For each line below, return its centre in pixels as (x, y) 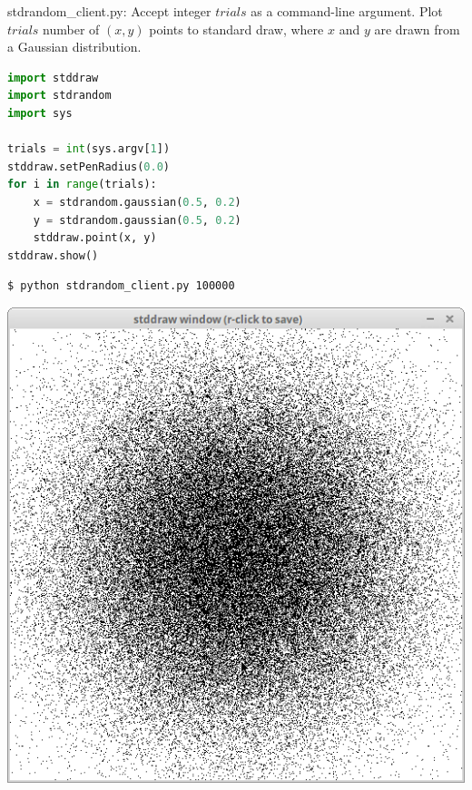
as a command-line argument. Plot (347, 11)
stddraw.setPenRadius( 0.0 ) (88, 166)
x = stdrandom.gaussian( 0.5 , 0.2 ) (137, 202)
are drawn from (417, 29)
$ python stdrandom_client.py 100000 (121, 286)
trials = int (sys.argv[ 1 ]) (89, 149)
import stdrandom (59, 96)
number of (71, 29)
